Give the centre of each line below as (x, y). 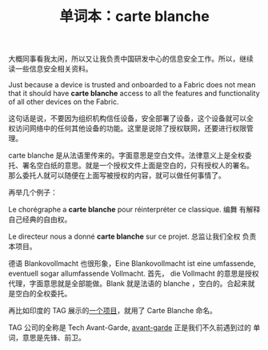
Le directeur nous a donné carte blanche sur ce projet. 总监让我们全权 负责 (132, 236)
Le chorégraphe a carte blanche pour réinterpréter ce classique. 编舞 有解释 (134, 210)
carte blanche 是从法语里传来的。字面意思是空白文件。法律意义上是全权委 (130, 155)
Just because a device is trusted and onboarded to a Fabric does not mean (132, 85)
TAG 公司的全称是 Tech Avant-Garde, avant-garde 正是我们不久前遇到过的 (130, 328)
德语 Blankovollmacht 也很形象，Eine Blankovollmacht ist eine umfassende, (132, 264)
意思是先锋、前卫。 (54, 338)
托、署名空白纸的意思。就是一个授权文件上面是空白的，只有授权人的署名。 (131, 166)
